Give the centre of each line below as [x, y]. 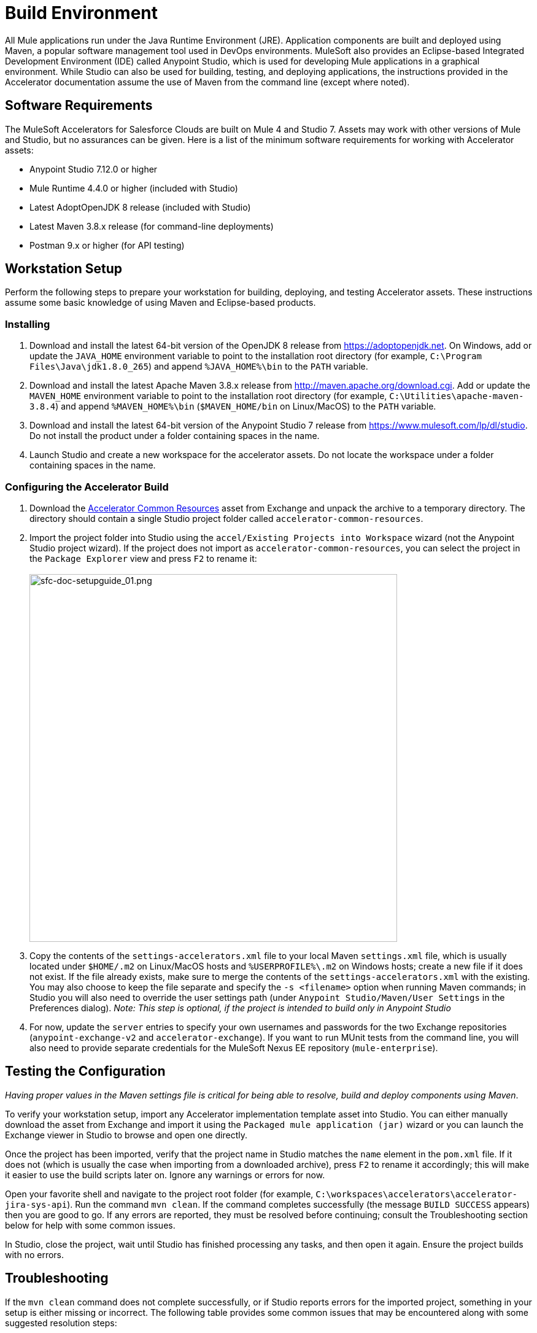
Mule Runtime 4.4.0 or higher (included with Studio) [134, 188]
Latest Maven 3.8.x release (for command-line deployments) [152, 226]
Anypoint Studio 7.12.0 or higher [94, 169]
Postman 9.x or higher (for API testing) [107, 245]
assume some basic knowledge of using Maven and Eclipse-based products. [160, 303]
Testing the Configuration [85, 1071]
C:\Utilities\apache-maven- [457, 396]
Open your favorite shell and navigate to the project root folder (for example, [159, 1194]
